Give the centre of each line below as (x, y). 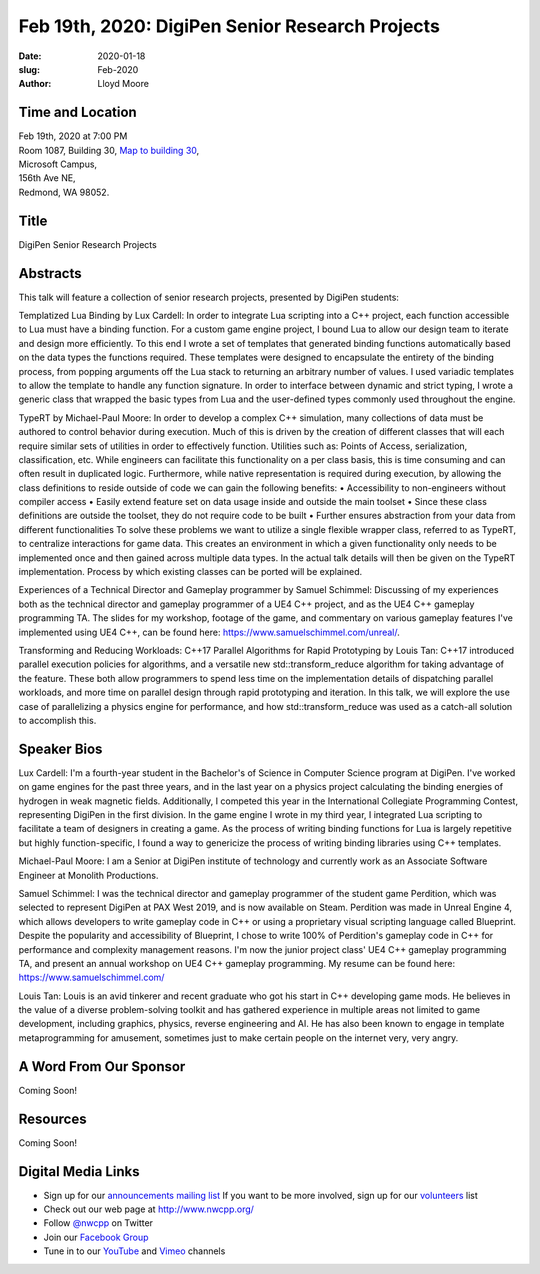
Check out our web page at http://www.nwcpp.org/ (149, 1209)
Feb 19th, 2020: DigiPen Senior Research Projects (229, 26)
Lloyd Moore (123, 84)
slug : (29, 69)
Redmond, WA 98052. (64, 192)
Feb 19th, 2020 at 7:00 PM (73, 136)
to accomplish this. (57, 720)
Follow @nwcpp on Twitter (98, 1223)
